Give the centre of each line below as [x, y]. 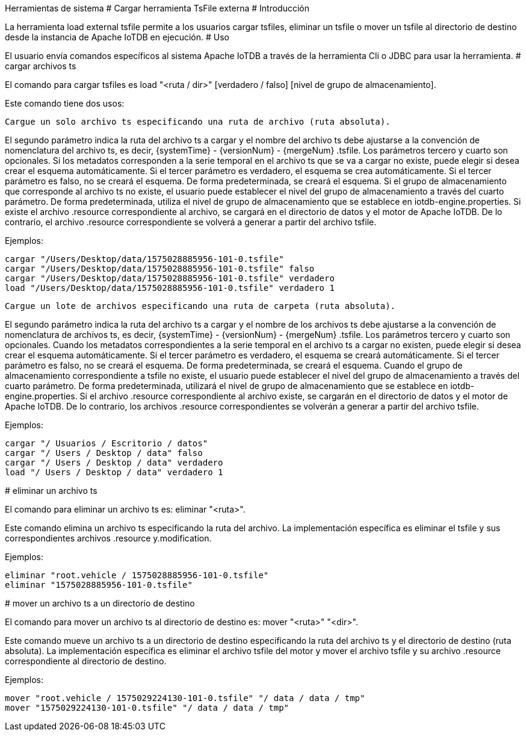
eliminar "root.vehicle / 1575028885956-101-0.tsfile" [137, 575]
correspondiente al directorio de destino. [86, 661]
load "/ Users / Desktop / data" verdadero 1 [114, 472]
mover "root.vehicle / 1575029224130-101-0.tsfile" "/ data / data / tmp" [185, 698]
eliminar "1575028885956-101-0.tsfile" [99, 585]
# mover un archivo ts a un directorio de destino [100, 603]
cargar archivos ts [41, 66]
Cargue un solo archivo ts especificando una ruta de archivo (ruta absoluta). [198, 122]
